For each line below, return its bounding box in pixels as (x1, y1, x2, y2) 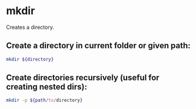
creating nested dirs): (6, 82, 87, 92)
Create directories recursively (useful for (6, 72, 160, 83)
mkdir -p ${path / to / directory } (6, 97, 83, 104)
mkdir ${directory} (6, 56, 54, 62)
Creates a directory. (6, 24, 54, 31)
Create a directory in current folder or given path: (6, 41, 191, 51)
